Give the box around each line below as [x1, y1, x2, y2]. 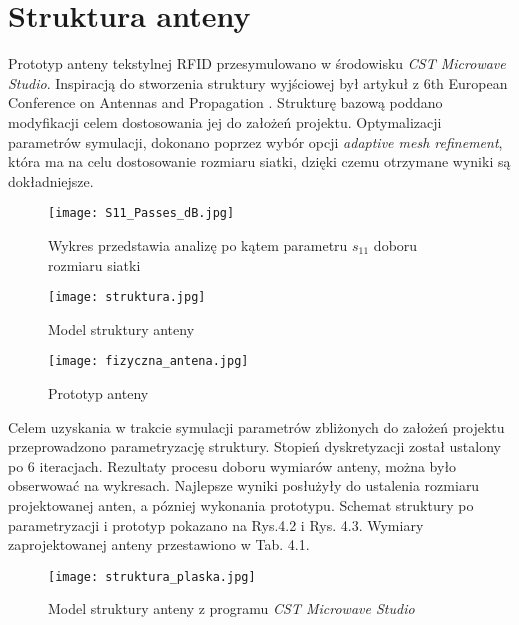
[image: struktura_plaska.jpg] [48, 569, 256, 584]
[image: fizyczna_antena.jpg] [48, 354, 249, 369]
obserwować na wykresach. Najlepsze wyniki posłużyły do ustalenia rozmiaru [8, 475, 480, 496]
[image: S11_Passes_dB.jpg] [48, 206, 235, 221]
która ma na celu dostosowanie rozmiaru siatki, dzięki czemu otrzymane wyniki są [8, 151, 511, 172]
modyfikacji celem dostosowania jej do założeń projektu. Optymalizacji [8, 111, 442, 132]
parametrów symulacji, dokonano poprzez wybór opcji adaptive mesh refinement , [8, 131, 503, 152]
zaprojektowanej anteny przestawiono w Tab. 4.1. [8, 534, 310, 555]
